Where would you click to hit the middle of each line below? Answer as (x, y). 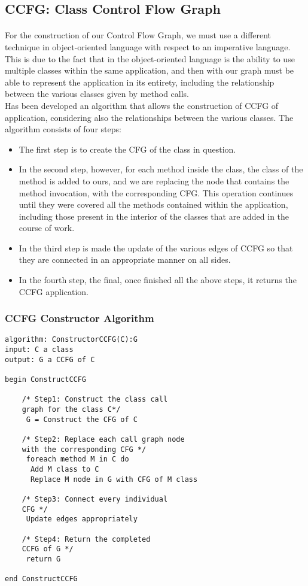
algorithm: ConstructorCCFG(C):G (71, 340)
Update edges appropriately (82, 519)
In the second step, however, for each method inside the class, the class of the (161, 169)
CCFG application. (54, 291)
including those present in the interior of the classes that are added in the (154, 216)
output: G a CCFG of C (50, 359)
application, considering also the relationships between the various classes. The (149, 117)
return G (43, 559)
